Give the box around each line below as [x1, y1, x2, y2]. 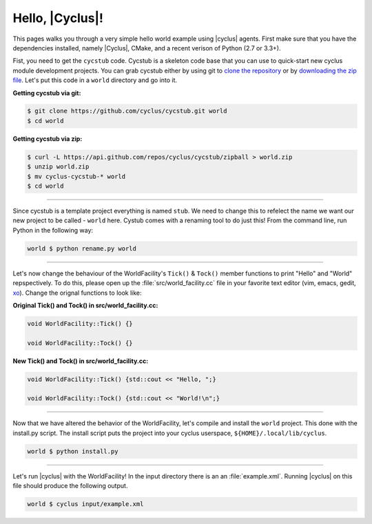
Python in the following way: [12, 226, 93, 234]
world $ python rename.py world [27, 244, 137, 252]
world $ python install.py [27, 447, 118, 455]
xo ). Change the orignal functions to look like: [12, 289, 142, 297]
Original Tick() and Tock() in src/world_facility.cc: [12, 301, 158, 309]
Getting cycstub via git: [12, 88, 81, 97]
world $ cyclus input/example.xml [27, 501, 144, 508]
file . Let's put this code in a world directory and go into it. [12, 76, 178, 84]
